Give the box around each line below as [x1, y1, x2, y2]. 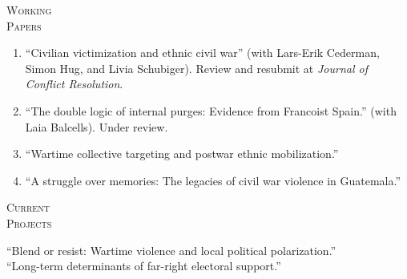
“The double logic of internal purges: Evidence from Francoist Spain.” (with [25, 102, 397, 119]
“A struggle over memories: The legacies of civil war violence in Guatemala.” [25, 172, 401, 188]
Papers [6, 17, 42, 34]
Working [6, 2, 52, 18]
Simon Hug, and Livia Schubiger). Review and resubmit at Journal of [25, 59, 368, 76]
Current [6, 199, 50, 216]
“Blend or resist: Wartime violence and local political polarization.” [6, 241, 336, 258]
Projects [6, 214, 52, 231]
